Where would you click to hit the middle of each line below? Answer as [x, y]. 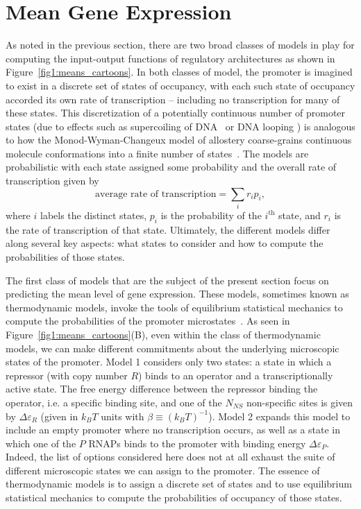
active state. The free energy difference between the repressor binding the [162, 389]
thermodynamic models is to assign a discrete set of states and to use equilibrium [179, 484]
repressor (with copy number [67, 375]
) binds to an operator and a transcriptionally [236, 375]
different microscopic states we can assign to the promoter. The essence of [163, 470]
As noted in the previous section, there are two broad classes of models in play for [180, 45]
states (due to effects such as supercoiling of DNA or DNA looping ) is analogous [180, 126]
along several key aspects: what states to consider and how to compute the [165, 243]
